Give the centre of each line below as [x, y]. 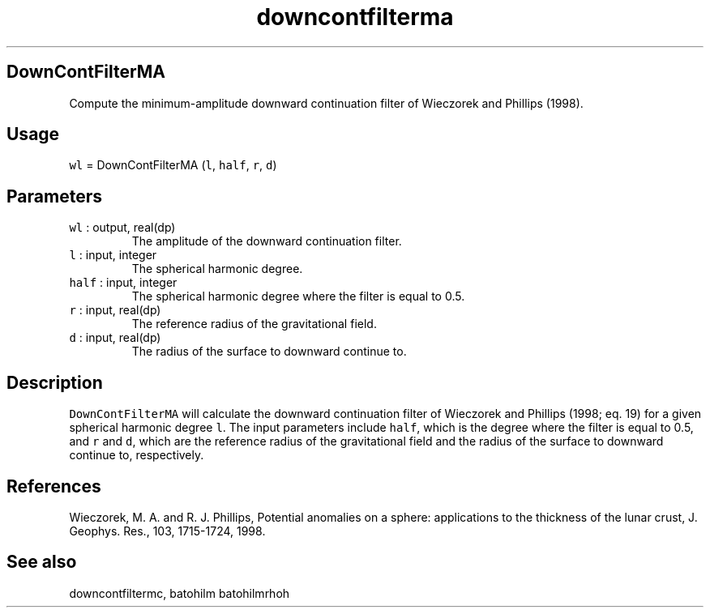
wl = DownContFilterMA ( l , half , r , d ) [173, 165]
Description [55, 382]
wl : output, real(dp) [122, 228]
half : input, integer [123, 283]
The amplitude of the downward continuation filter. [267, 241]
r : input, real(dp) [115, 310]
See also [42, 562]
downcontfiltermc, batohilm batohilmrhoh [180, 593]
